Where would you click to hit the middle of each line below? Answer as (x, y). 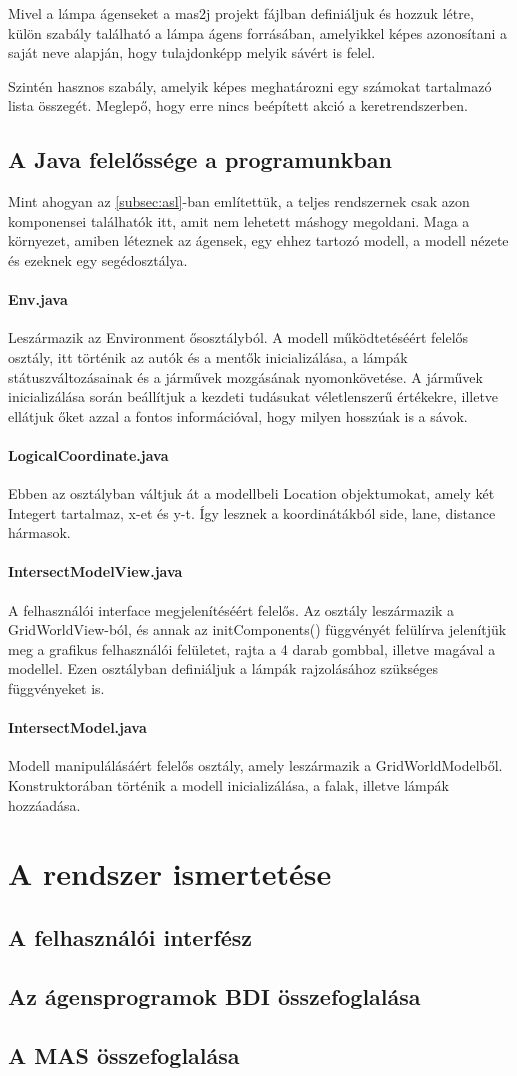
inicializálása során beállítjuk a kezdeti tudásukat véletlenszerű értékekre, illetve (253, 396)
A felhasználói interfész (130, 937)
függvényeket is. (56, 688)
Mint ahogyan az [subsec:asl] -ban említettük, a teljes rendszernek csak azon (239, 201)
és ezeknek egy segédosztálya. (98, 259)
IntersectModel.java (77, 727)
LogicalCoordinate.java (88, 454)
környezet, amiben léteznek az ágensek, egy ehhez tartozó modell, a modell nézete (258, 240)
